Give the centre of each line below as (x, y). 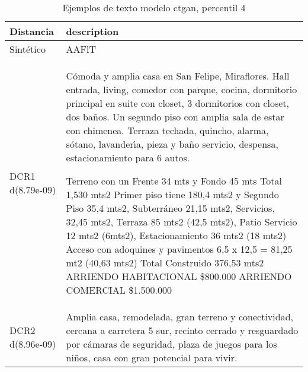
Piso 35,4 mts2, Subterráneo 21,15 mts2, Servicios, (170, 208)
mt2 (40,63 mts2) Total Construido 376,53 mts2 (165, 263)
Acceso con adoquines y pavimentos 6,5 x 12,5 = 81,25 (179, 249)
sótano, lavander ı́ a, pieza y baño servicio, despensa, (172, 144)
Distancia (32, 31)
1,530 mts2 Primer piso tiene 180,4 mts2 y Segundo (172, 194)
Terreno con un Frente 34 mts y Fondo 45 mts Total (174, 181)
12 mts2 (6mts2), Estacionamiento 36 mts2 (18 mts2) (176, 235)
